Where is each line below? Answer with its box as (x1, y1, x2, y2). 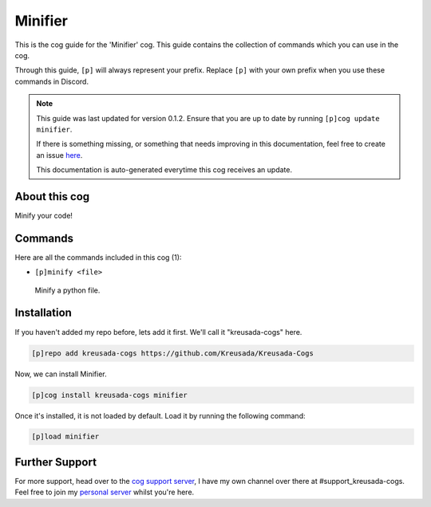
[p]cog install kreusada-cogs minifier (31, 391, 188, 399)
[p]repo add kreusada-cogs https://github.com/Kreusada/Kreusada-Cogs (31, 348, 314, 358)
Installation (14, 306, 72, 320)
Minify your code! (14, 210, 73, 220)
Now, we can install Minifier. (14, 369, 107, 379)
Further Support (14, 455, 97, 469)
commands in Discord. (14, 77, 89, 86)
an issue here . (36, 150, 83, 159)
